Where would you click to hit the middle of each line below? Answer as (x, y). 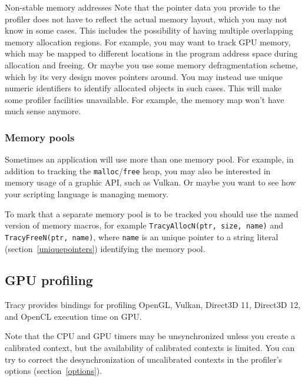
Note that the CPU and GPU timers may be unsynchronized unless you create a (150, 336)
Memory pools (40, 137)
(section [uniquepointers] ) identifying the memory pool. (105, 248)
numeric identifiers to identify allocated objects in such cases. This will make (143, 88)
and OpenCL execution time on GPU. (73, 316)
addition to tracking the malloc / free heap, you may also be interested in (138, 170)
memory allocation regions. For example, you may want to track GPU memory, (148, 42)
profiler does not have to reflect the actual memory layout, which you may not (146, 19)
